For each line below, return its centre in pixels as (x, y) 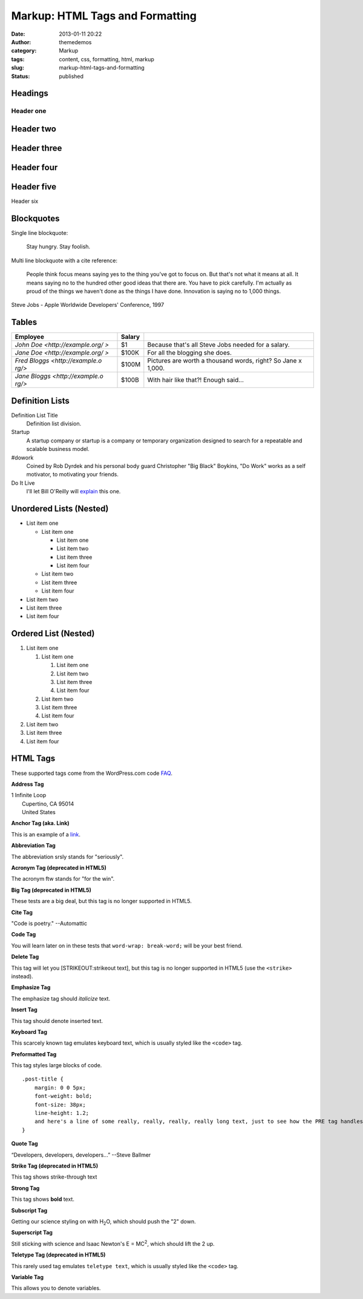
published (71, 76)
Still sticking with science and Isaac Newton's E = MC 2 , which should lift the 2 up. (113, 1243)
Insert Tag (24, 1010)
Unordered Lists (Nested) (60, 509)
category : (24, 51)
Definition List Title (34, 415)
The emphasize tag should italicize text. (61, 998)
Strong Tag (25, 1188)
